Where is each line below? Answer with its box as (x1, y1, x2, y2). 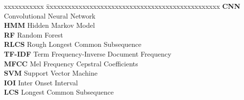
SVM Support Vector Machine (4, 68, 98, 78)
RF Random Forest (4, 29, 63, 40)
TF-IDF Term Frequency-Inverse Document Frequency (4, 48, 171, 59)
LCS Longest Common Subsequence (4, 87, 114, 97)
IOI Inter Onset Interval (4, 77, 78, 87)
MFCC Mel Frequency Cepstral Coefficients (4, 58, 138, 68)
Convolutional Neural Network (4, 10, 96, 20)
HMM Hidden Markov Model (4, 20, 95, 30)
